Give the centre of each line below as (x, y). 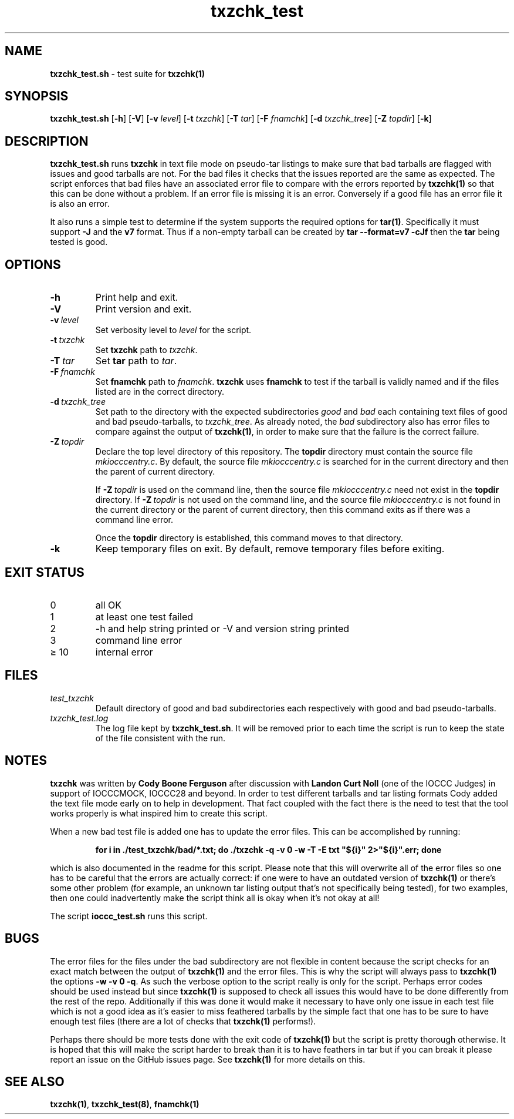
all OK (108, 605)
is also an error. (80, 204)
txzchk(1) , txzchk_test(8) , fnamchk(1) (125, 1104)
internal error (124, 652)
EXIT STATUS (45, 572)
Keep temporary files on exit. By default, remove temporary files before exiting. (270, 549)
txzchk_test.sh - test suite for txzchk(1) (128, 73)
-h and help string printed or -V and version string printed (222, 628)
